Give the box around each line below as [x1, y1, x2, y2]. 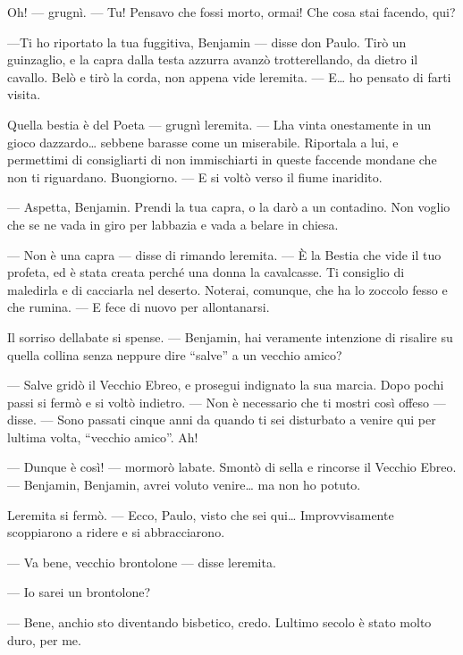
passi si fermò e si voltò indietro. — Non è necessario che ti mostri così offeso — [7, 392, 446, 411]
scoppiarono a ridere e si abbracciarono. [7, 523, 225, 542]
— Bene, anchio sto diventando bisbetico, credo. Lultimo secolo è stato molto [7, 613, 432, 632]
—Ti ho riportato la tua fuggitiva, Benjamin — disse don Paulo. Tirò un [7, 32, 407, 51]
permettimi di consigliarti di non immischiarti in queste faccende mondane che [7, 150, 437, 169]
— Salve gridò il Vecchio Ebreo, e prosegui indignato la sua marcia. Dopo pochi [7, 375, 444, 394]
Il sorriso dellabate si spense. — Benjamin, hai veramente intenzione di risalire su [7, 327, 453, 346]
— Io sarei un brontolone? [7, 583, 150, 601]
